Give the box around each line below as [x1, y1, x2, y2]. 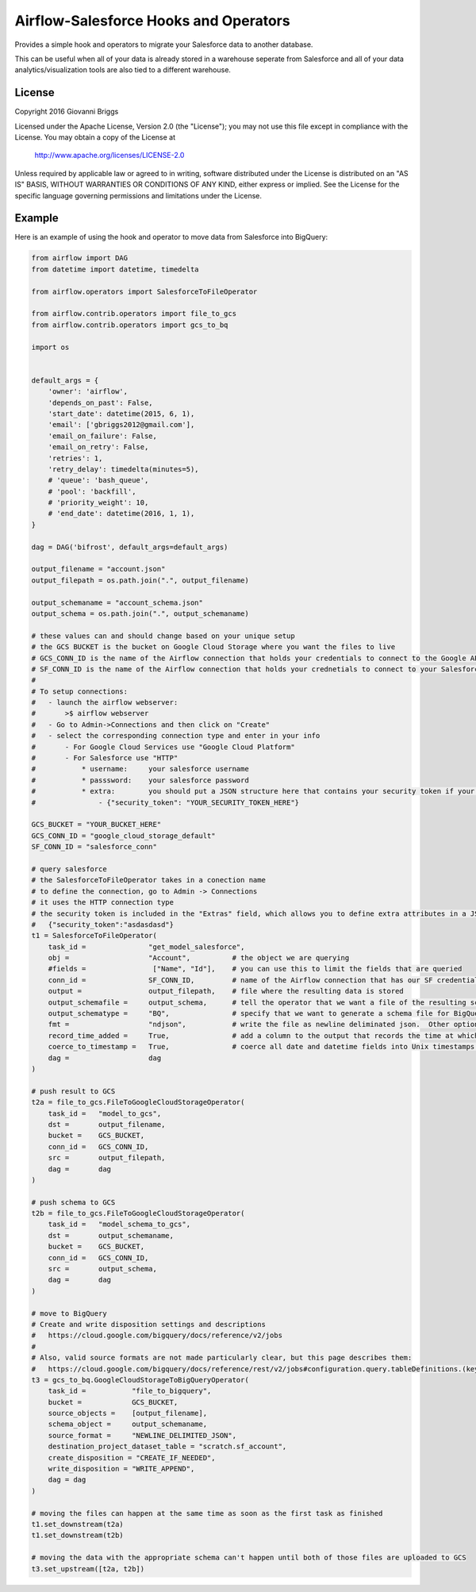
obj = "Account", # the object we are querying [48, 953, 350, 963]
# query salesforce [31, 864, 107, 873]
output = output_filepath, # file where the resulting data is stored [48, 986, 404, 996]
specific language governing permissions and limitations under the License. [14, 190, 262, 200]
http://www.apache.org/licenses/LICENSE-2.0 [34, 151, 185, 160]
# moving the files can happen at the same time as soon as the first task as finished [31, 1509, 383, 1517]
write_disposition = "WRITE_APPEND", [48, 1464, 195, 1474]
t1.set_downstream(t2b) [31, 1531, 125, 1540]
